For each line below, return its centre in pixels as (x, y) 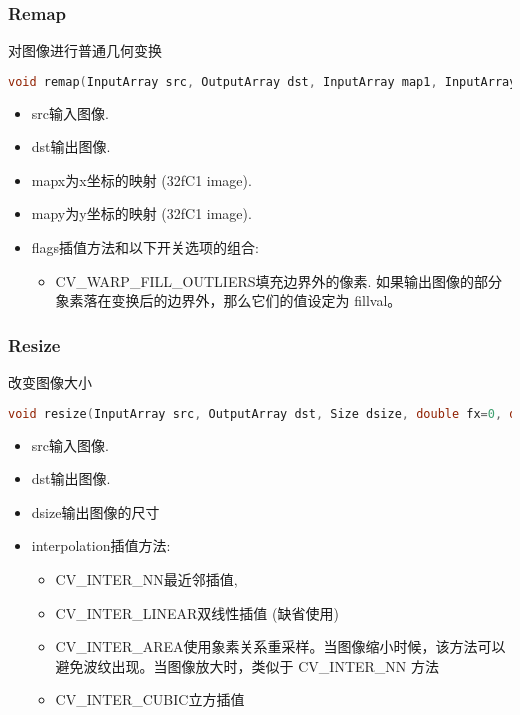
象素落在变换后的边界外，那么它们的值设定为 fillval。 (228, 300)
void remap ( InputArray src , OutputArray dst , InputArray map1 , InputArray (262, 81)
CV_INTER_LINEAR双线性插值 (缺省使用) (197, 612)
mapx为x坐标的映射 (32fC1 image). (141, 179)
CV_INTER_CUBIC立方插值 (150, 699)
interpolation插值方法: (101, 545)
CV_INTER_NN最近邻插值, (146, 578)
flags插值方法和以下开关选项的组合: (145, 247)
